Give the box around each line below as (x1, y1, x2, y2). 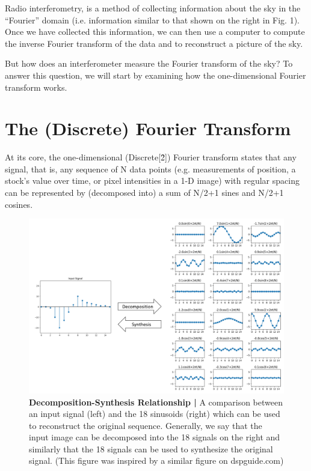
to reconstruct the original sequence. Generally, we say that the (29, 419, 262, 431)
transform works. (5, 81, 67, 93)
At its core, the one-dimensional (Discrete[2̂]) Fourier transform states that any (5, 151, 297, 163)
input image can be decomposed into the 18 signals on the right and (29, 431, 280, 443)
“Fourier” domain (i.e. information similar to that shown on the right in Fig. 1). (5, 13, 300, 26)
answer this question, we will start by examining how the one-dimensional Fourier (5, 68, 306, 81)
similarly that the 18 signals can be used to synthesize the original (29, 442, 273, 455)
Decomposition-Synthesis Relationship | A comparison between (29, 395, 283, 408)
